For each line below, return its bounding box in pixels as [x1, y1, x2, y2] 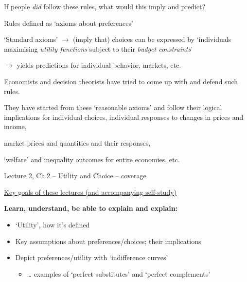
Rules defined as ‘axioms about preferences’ [4, 18, 133, 28]
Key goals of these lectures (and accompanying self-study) [4, 187, 177, 197]
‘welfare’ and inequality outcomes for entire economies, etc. [4, 154, 180, 164]
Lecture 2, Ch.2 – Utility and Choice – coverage [4, 170, 146, 181]
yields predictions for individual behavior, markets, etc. [17, 60, 181, 70]
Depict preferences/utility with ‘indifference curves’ [15, 252, 168, 263]
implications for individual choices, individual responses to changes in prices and [4, 112, 244, 122]
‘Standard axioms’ [4, 34, 58, 44]
